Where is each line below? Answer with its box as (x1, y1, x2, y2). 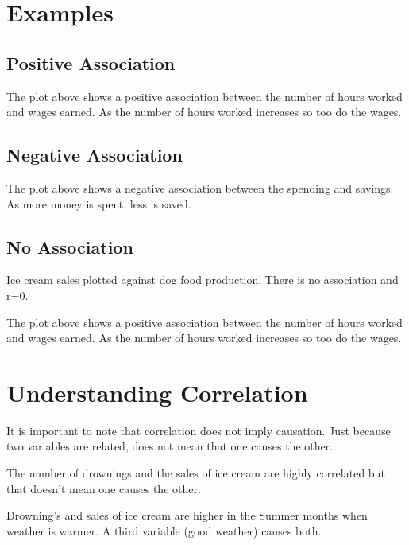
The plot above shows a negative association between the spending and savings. (6, 179, 394, 196)
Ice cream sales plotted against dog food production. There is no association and (6, 271, 399, 288)
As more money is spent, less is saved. (6, 195, 191, 212)
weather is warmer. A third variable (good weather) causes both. (6, 522, 322, 539)
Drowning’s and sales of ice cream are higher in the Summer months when (6, 507, 368, 524)
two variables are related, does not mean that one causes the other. (6, 438, 334, 454)
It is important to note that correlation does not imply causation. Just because (6, 422, 391, 438)
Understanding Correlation (6, 376, 308, 408)
